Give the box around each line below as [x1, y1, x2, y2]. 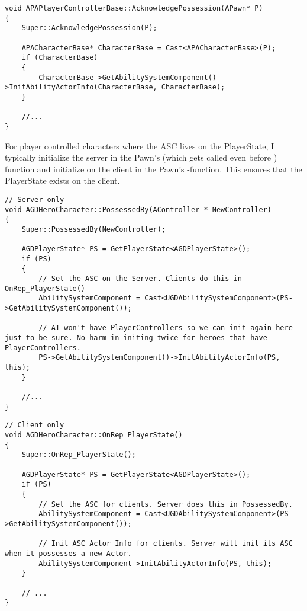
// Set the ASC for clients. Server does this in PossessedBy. [38, 500, 293, 508]
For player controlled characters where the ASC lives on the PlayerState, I [5, 139, 274, 152]
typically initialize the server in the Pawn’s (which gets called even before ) [5, 151, 277, 164]
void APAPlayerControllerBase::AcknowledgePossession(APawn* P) [5, 4, 263, 12]
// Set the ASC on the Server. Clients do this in [38, 274, 242, 283]
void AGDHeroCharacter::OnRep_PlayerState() [5, 431, 183, 439]
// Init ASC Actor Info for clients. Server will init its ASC [38, 539, 293, 548]
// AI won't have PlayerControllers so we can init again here [38, 324, 293, 332]
